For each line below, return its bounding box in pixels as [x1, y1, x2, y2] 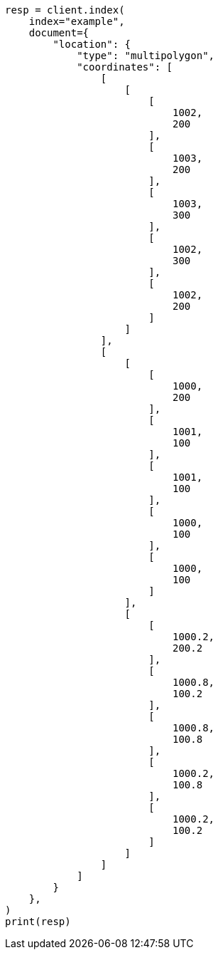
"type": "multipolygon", [77, 50, 215, 61]
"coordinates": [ [77, 61, 173, 73]
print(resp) [5, 916, 71, 927]
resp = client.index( [5, 4, 125, 16]
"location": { [53, 38, 131, 50]
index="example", [28, 16, 125, 27]
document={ [28, 27, 89, 38]
